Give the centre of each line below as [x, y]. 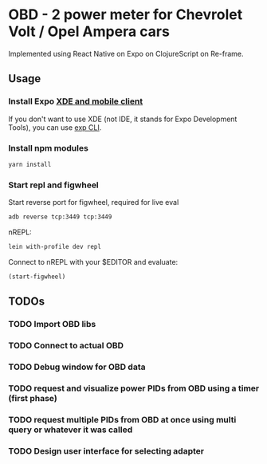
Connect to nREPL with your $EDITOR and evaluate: [93, 261]
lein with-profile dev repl [55, 246]
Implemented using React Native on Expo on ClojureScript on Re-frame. [126, 53]
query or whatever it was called [71, 430]
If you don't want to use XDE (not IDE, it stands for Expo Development [123, 119]
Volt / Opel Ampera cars [89, 31]
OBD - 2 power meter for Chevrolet [126, 15]
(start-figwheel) [37, 277]
